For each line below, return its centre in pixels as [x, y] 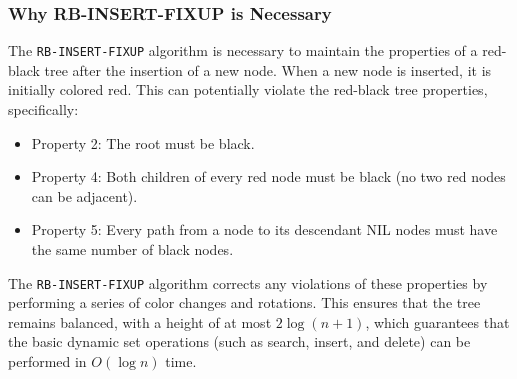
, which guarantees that [437, 321]
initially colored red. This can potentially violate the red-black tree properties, [248, 89]
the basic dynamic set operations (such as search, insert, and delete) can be [239, 341]
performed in [47, 361]
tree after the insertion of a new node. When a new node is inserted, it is [268, 69]
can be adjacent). [84, 195]
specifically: [43, 109]
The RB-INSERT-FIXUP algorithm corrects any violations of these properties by [248, 282]
